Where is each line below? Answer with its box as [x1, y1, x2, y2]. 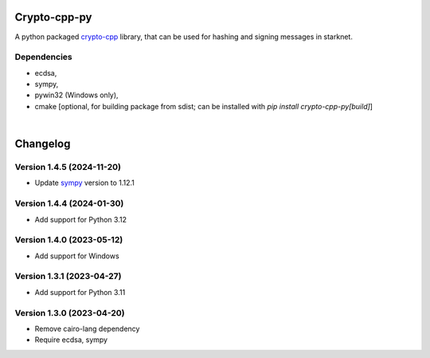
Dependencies [14, 52, 73, 63]
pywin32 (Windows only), [34, 90, 119, 100]
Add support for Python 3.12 [34, 214, 127, 224]
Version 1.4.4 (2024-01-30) [14, 198, 124, 209]
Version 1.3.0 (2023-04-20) [14, 307, 125, 318]
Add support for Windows [34, 251, 119, 261]
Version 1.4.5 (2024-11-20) [14, 162, 121, 172]
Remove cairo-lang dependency [34, 324, 140, 333]
